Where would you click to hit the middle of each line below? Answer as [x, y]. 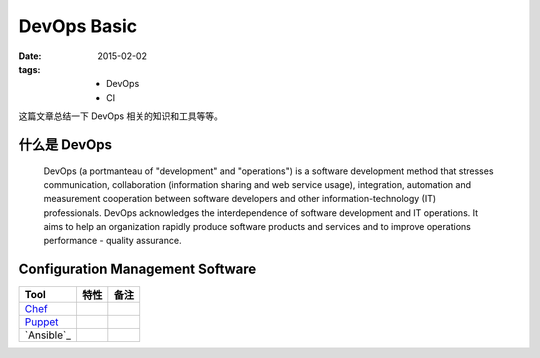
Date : [30, 56]
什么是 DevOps [65, 144]
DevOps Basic [78, 26]
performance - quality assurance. [112, 241]
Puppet [41, 322]
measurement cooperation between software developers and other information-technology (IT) [240, 199]
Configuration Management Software [137, 269]
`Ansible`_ [48, 335]
